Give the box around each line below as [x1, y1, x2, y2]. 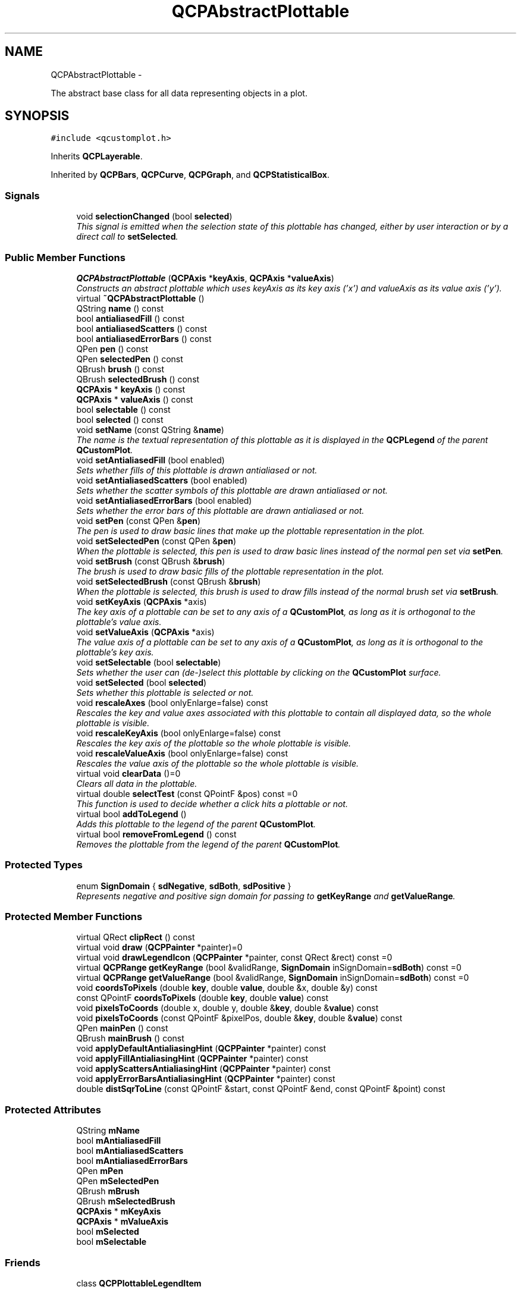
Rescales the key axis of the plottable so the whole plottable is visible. [76, 737, 351, 748]
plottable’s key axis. [76, 646, 154, 657]
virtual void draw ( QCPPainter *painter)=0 [76, 942, 243, 953]
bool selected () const [76, 414, 164, 425]
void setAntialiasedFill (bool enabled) [76, 454, 225, 465]
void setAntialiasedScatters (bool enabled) [76, 475, 247, 485]
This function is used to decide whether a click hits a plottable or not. [76, 798, 348, 809]
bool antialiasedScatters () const [76, 323, 207, 334]
